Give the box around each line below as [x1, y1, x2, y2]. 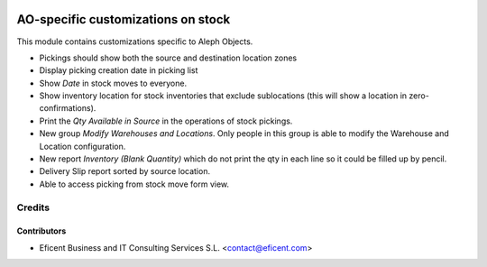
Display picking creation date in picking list [39, 65, 198, 76]
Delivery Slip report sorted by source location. [39, 166, 211, 177]
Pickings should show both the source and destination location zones [39, 52, 298, 63]
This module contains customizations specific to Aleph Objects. [16, 36, 253, 47]
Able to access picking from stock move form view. [39, 179, 230, 189]
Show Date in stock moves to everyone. [39, 78, 188, 88]
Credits [16, 201, 50, 214]
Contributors [16, 226, 67, 236]
